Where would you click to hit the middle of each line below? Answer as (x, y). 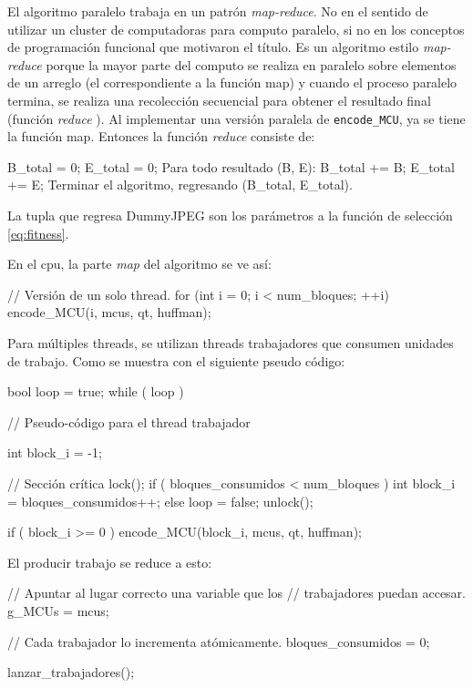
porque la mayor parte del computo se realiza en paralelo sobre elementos (251, 64)
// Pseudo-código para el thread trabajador (129, 421)
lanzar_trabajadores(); (71, 672)
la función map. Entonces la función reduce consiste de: (161, 136)
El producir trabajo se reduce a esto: (110, 562)
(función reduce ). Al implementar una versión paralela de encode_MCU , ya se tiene (236, 118)
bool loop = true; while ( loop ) (96, 391)
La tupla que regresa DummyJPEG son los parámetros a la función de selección (230, 215)
